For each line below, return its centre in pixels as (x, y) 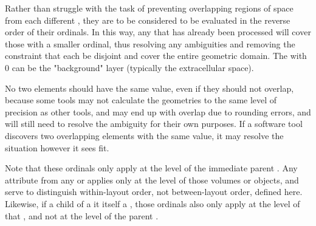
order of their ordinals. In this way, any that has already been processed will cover (158, 32)
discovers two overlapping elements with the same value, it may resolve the (144, 135)
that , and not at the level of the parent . (82, 215)
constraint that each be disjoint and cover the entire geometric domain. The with (156, 56)
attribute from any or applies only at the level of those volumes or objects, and (152, 180)
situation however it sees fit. (57, 147)
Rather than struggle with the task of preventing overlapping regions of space (149, 8)
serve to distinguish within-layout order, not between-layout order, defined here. (154, 192)
